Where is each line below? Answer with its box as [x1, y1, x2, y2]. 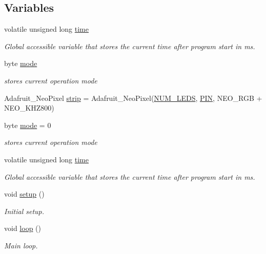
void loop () [4, 223, 41, 234]
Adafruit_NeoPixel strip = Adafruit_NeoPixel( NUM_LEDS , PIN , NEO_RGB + [4, 92, 262, 103]
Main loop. [4, 240, 38, 250]
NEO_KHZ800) [4, 102, 54, 113]
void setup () [4, 188, 45, 199]
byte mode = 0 [4, 119, 51, 130]
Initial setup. [4, 205, 45, 216]
